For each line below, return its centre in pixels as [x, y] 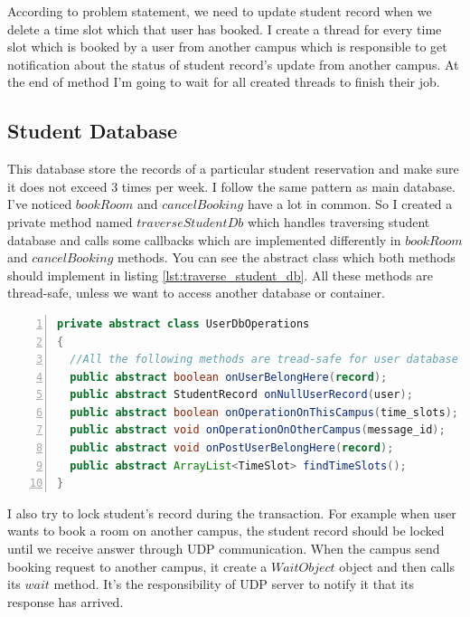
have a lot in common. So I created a [350, 204]
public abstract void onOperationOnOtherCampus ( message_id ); [258, 430]
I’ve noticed [40, 204]
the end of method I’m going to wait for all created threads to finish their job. [224, 82]
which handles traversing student [338, 221]
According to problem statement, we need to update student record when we [220, 11]
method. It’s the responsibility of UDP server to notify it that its [234, 584]
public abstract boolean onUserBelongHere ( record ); [229, 377]
